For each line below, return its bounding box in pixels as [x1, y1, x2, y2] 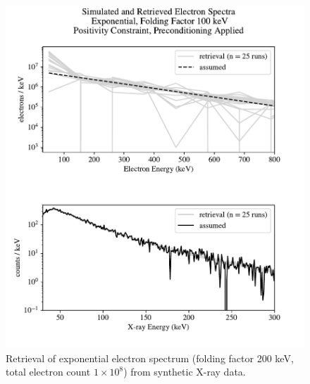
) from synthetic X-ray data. [123, 364, 246, 379]
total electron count [6, 364, 91, 379]
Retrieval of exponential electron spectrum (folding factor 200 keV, [6, 350, 294, 365]
